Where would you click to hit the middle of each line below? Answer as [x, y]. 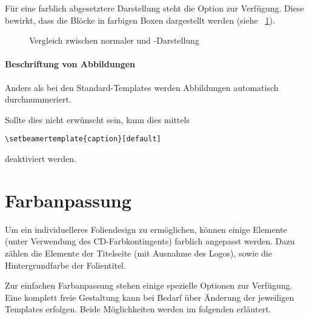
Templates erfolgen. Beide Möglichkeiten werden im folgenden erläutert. [138, 309]
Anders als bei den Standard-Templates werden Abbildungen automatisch [142, 87]
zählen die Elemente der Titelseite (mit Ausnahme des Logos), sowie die [138, 253]
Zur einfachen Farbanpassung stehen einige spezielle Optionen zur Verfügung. [149, 285]
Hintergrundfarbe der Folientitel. [65, 265]
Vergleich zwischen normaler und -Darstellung [114, 40]
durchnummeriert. [38, 99]
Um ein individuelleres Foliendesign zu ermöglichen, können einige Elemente [146, 229]
